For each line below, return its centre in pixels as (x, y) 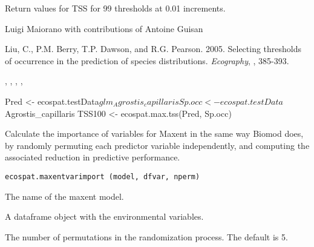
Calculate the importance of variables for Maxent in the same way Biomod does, (154, 133)
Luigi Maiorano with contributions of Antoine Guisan (104, 28)
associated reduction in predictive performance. (93, 157)
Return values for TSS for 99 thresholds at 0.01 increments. (115, 8)
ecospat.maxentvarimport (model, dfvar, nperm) (103, 176)
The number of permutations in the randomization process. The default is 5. (146, 236)
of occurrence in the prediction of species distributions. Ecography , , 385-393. (147, 60)
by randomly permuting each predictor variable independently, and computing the (157, 145)
